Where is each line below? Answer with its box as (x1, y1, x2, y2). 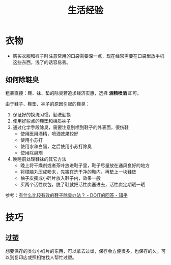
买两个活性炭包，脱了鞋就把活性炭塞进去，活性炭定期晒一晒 (20, 181, 146, 187)
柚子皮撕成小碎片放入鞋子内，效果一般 (20, 175, 101, 181)
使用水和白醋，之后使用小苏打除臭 (20, 143, 92, 149)
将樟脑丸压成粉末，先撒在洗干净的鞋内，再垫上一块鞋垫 (20, 169, 136, 175)
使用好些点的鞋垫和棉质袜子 (12, 118, 71, 124)
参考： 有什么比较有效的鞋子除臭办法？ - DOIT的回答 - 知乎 (5, 192, 128, 198)
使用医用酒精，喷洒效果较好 (20, 130, 79, 137)
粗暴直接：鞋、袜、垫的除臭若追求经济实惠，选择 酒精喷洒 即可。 (5, 90, 141, 96)
